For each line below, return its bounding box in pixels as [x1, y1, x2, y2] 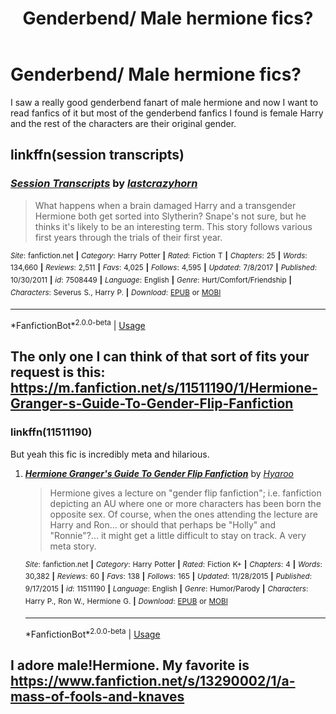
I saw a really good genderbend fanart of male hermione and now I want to [10, 96, 319, 108]
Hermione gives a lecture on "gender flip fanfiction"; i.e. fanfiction [49, 487, 322, 499]
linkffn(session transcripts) [10, 147, 185, 164]
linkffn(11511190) [10, 425, 93, 439]
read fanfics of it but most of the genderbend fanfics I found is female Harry [10, 107, 324, 119]
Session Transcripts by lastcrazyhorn [10, 177, 198, 191]
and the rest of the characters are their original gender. [10, 117, 237, 129]
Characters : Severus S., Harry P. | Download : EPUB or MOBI [10, 287, 222, 297]
